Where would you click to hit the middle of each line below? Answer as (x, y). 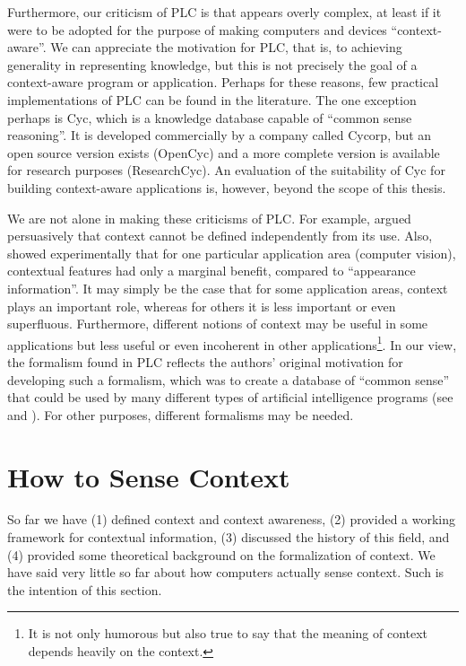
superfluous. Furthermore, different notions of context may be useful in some (218, 324)
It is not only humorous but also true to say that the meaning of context (228, 633)
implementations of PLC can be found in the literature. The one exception (212, 99)
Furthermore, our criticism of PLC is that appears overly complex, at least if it (224, 12)
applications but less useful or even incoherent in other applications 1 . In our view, (232, 343)
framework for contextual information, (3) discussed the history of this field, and (229, 537)
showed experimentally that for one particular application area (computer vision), (232, 253)
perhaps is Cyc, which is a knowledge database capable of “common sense (210, 117)
